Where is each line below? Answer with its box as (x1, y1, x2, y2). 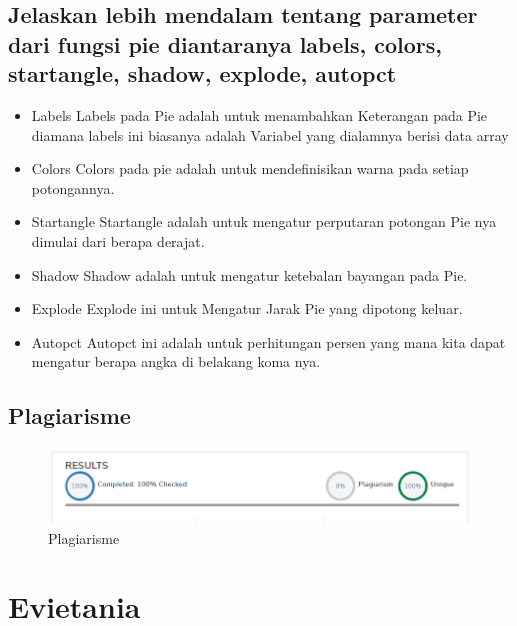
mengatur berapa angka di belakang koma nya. (31, 351, 321, 372)
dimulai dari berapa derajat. (31, 230, 205, 251)
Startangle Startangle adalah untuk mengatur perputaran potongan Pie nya (31, 211, 497, 232)
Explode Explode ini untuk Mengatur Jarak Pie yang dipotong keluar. (31, 298, 463, 319)
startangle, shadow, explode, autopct (8, 58, 397, 89)
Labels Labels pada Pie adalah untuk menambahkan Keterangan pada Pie (31, 104, 488, 125)
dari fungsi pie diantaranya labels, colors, (8, 28, 443, 59)
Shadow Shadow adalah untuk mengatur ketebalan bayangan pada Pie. (31, 264, 468, 285)
